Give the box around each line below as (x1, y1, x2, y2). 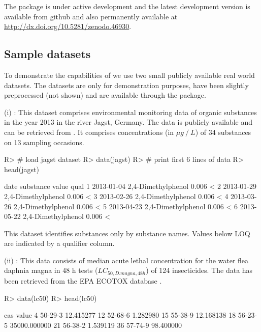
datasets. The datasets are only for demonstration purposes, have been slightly (4, 79, 249, 90)
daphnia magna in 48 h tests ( (4, 265, 98, 275)
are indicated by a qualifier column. (4, 238, 115, 248)
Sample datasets (4, 46, 91, 62)
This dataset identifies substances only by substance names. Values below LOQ (4, 228, 250, 238)
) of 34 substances (195, 126, 251, 137)
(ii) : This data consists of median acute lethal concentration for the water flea (4, 255, 249, 265)
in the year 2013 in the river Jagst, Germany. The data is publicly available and (4, 117, 253, 127)
